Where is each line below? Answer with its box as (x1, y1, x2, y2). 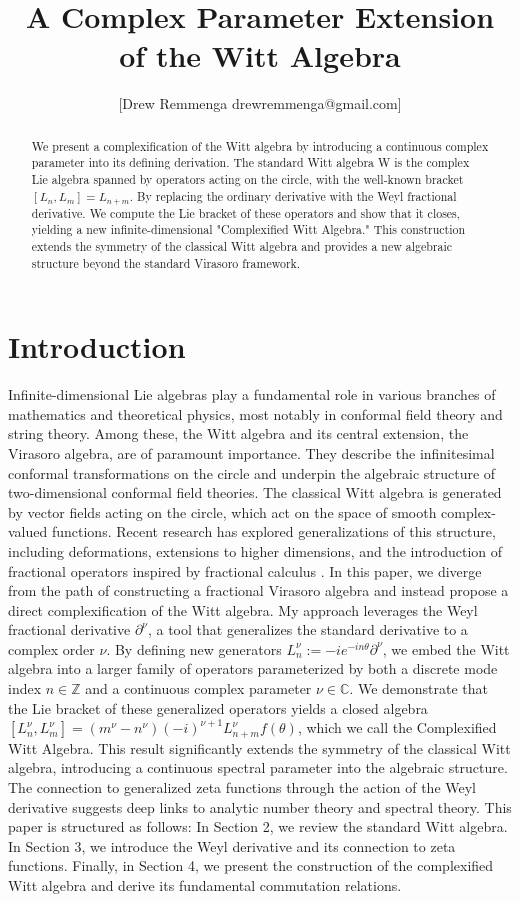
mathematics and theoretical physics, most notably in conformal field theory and (8, 403, 503, 424)
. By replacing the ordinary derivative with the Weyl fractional (129, 187, 457, 204)
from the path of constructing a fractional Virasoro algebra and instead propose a (8, 580, 509, 601)
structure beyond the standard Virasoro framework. (31, 254, 301, 271)
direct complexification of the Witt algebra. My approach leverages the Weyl (8, 599, 478, 620)
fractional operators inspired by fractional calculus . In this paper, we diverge (8, 560, 482, 581)
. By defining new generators (106, 638, 282, 659)
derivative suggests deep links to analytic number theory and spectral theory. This (8, 796, 512, 817)
